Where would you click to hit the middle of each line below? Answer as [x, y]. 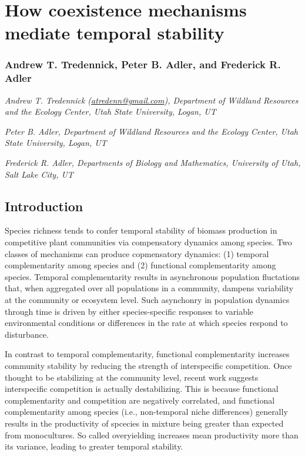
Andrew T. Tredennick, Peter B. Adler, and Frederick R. [143, 64]
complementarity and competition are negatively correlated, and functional [140, 400]
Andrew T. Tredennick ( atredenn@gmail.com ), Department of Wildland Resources [152, 100]
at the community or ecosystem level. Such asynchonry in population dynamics [147, 300]
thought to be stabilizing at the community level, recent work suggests [132, 377]
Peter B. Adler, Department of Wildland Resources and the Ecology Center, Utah [151, 131]
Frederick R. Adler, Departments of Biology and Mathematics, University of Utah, [153, 163]
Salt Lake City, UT [39, 174]
